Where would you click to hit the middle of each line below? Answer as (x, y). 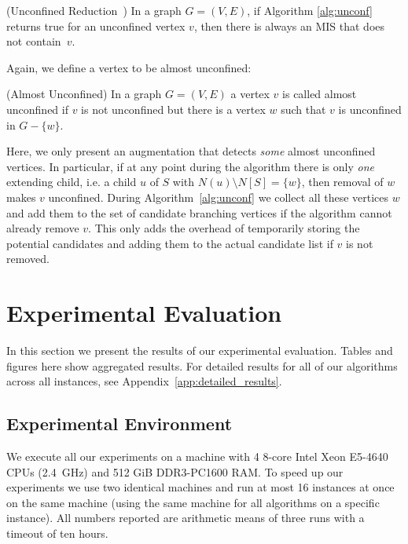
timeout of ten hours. (57, 533)
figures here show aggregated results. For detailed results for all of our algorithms (202, 365)
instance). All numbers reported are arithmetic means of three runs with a (186, 518)
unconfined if (37, 109)
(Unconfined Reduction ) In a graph (94, 10)
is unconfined (370, 109)
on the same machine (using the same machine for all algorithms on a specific (193, 502)
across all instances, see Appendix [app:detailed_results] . (144, 381)
